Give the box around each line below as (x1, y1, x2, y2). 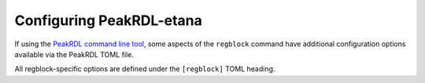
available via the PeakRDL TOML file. (14, 49, 134, 59)
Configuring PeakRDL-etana (14, 12, 202, 29)
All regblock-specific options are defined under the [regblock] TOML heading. (14, 64, 275, 74)
